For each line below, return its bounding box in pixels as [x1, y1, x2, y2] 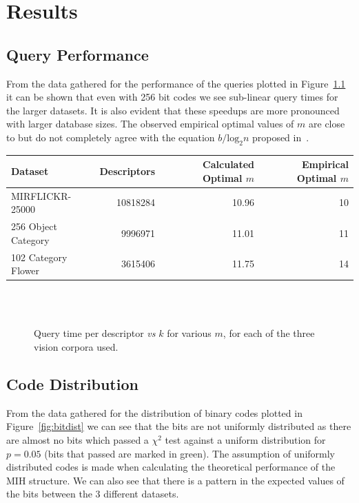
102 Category [11, 249, 68, 264]
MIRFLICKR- [11, 188, 72, 203]
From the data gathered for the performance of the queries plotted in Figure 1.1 [6, 76, 346, 90]
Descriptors [99, 164, 156, 178]
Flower [11, 263, 40, 278]
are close [309, 116, 345, 131]
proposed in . [252, 130, 309, 144]
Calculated [203, 157, 255, 172]
